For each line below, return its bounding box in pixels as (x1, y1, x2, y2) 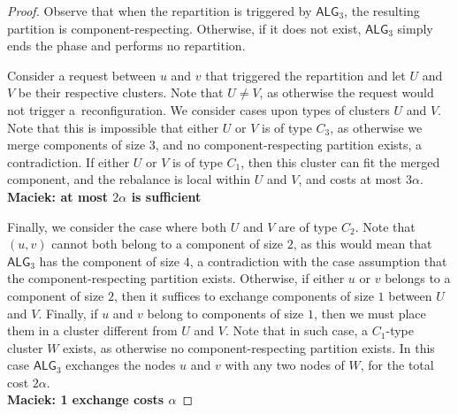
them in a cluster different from (7, 321, 178, 340)
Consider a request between (7, 65, 156, 84)
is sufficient (131, 187, 202, 205)
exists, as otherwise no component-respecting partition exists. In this (63, 338, 435, 356)
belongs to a (385, 269, 451, 287)
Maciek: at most (7, 187, 108, 205)
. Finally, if (38, 303, 98, 322)
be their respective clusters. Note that (18, 83, 224, 102)
